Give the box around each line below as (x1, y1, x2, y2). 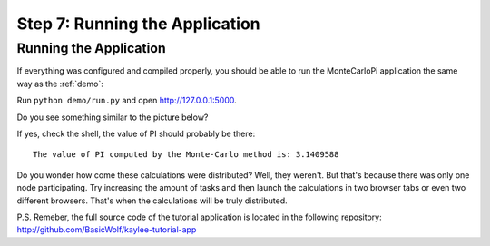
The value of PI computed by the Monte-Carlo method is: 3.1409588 (33, 150, 339, 160)
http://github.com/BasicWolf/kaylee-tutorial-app (16, 224, 197, 235)
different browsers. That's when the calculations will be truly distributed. (16, 195, 288, 206)
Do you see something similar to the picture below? (16, 112, 209, 123)
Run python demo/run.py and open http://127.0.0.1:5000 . (16, 95, 238, 106)
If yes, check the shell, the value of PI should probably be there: (16, 128, 256, 139)
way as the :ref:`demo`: (16, 78, 103, 89)
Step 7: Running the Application (16, 14, 260, 34)
